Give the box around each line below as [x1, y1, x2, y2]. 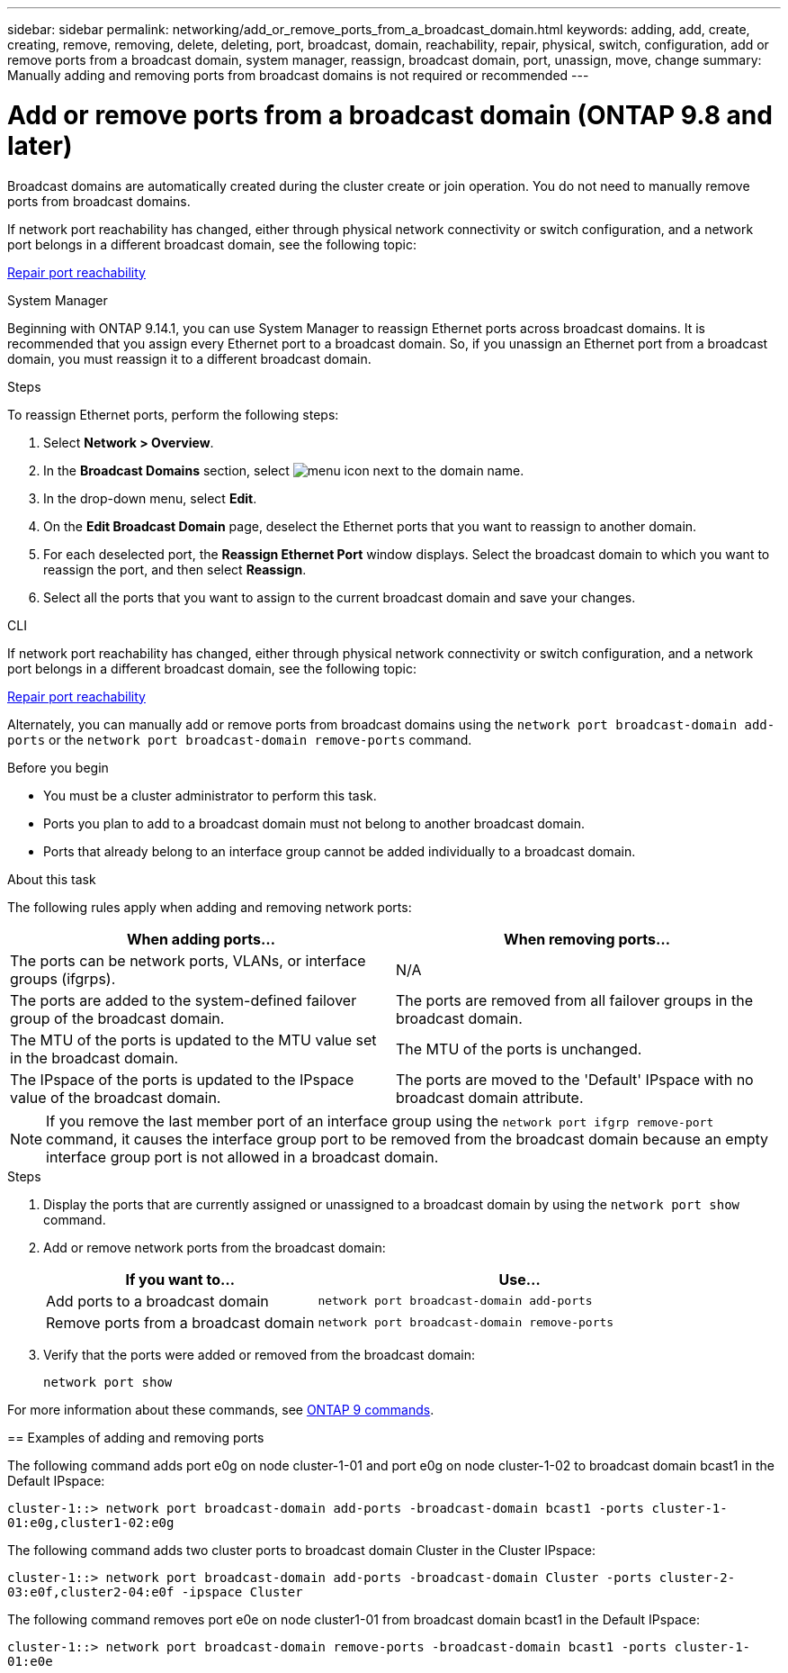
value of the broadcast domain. [10, 1088, 221, 1107]
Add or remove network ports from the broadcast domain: [43, 1239, 386, 1255]
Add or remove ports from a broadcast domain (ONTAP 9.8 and [7, 99, 773, 131]
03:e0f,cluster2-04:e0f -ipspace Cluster [7, 1584, 303, 1599]
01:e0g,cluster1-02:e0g [7, 1515, 175, 1530]
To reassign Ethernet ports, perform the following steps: [7, 406, 339, 422]
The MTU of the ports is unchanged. [396, 1039, 642, 1058]
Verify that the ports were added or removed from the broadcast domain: [43, 1346, 475, 1362]
